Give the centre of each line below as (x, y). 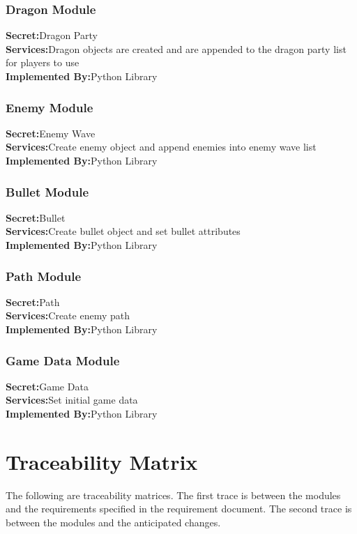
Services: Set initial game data (72, 400)
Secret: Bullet (36, 217)
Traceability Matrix (102, 461)
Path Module (44, 276)
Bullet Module (47, 191)
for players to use (43, 62)
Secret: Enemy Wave (51, 133)
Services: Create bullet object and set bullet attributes (123, 231)
